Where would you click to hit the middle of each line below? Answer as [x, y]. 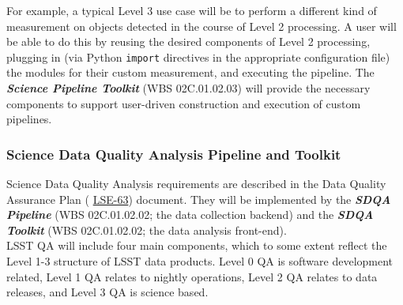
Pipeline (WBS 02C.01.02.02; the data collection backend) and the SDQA [190, 215]
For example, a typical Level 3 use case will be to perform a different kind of [192, 10]
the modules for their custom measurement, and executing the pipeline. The [190, 72]
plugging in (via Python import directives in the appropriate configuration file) [198, 56]
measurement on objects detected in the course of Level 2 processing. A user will [201, 26]
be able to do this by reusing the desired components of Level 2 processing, [188, 41]
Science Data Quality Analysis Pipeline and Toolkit [174, 154]
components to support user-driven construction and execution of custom [184, 103]
